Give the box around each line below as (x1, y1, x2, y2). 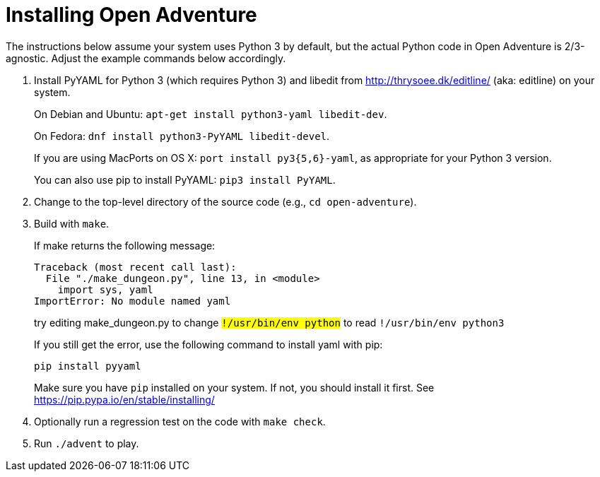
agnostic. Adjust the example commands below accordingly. (6, 52, 286, 64)
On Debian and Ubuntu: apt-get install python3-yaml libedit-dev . (34, 107, 387, 120)
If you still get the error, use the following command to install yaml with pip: (34, 338, 383, 351)
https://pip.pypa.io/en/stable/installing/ (34, 393, 215, 406)
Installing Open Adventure (6, 3, 257, 27)
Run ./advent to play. (34, 437, 139, 449)
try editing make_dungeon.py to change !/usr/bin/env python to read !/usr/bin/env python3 (34, 316, 505, 329)
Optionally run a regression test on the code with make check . (34, 415, 326, 428)
